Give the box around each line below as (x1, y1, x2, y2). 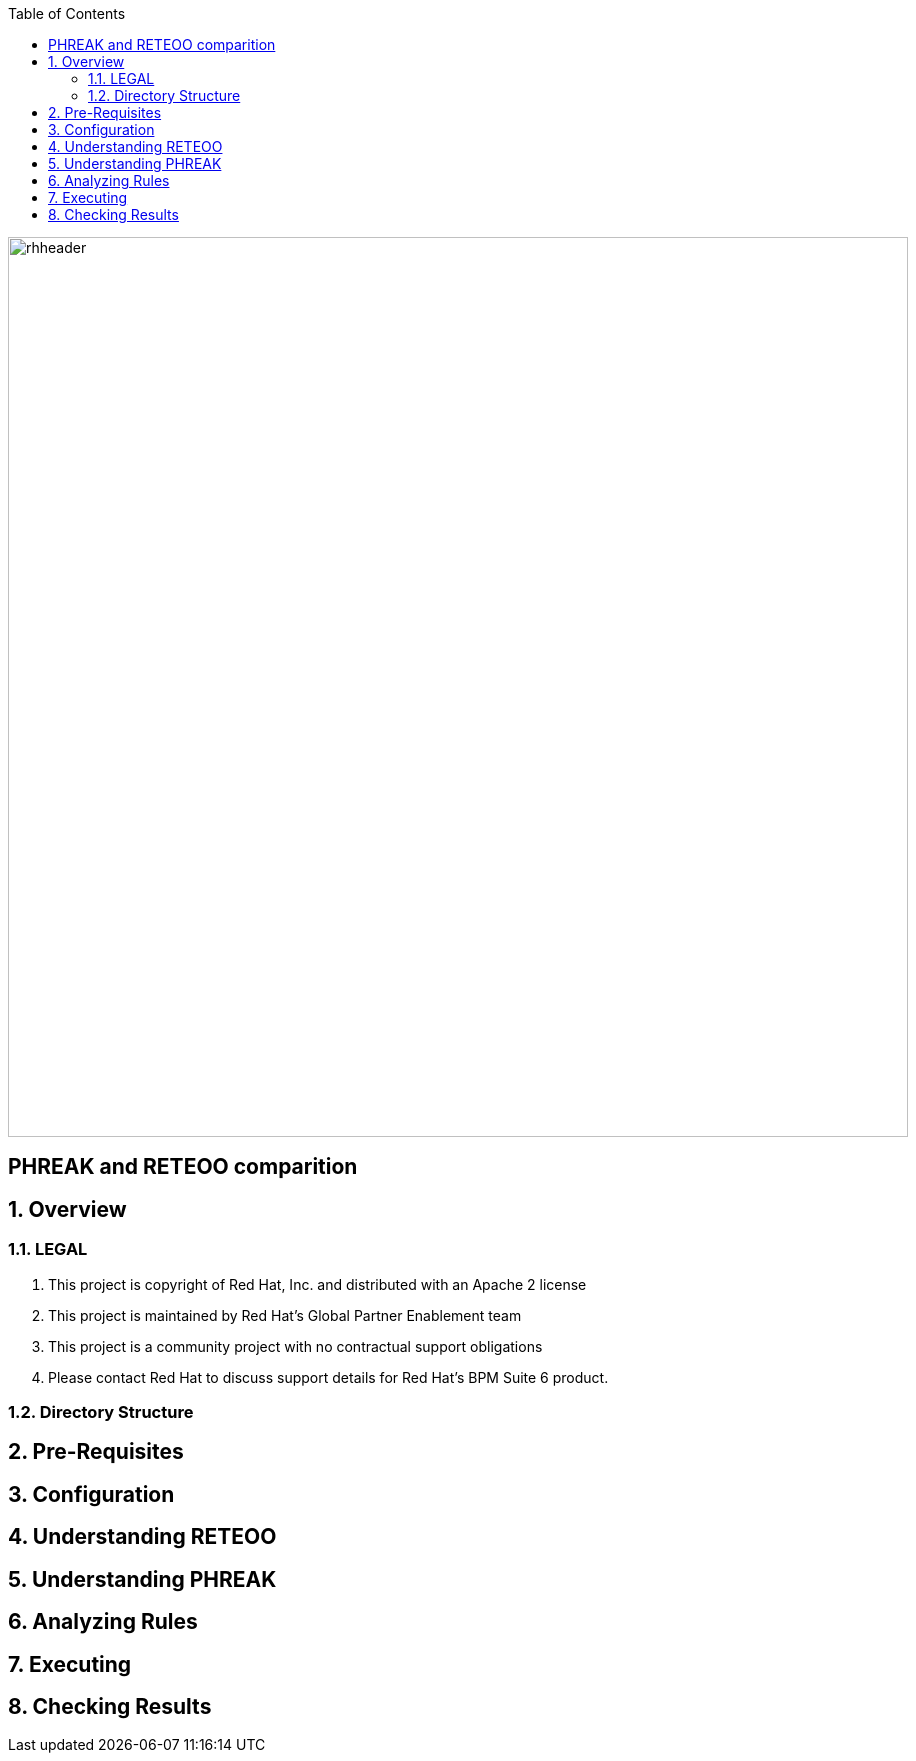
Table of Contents (8, 5, 126, 22)
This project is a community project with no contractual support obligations (48, 1337, 543, 1355)
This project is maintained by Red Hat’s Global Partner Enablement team (48, 1306, 522, 1324)
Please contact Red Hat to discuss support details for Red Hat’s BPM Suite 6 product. (48, 1368, 609, 1386)
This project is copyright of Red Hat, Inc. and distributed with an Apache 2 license (48, 1275, 587, 1293)
